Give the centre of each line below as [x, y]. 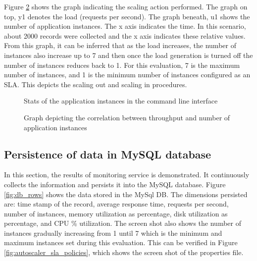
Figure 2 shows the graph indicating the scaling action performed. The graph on [126, 6]
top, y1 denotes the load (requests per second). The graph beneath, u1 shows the [127, 16]
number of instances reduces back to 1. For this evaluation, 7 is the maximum [122, 65]
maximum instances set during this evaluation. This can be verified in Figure [121, 242]
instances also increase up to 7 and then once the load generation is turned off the [128, 55]
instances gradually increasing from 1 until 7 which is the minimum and [113, 233]
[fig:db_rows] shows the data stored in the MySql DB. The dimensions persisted [126, 194]
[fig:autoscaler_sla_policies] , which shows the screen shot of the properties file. [124, 252]
